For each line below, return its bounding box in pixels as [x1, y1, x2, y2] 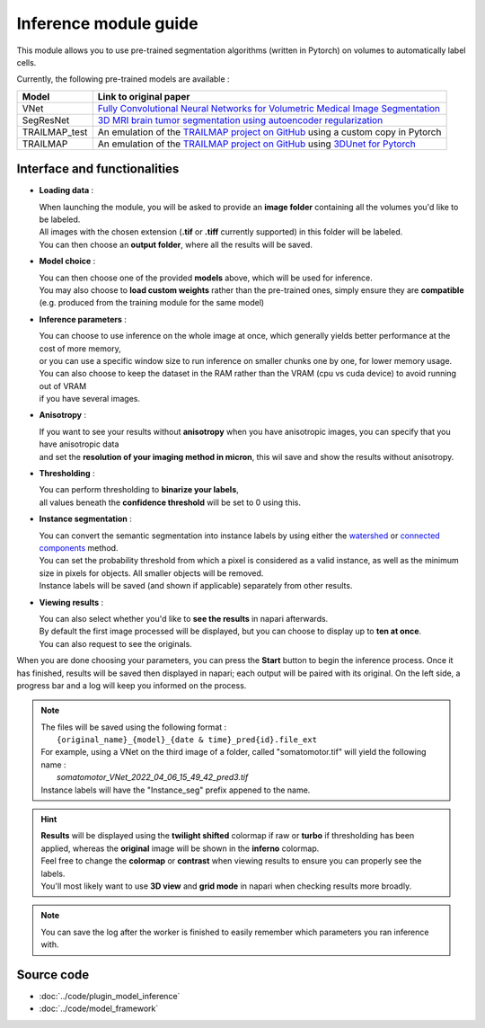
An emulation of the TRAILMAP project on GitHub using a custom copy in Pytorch [97, 126, 442, 138]
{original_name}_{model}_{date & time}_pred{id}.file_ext [57, 735, 318, 745]
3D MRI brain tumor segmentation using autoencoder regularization [97, 113, 384, 126]
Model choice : [39, 256, 96, 267]
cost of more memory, [39, 342, 121, 354]
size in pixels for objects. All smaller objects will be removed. [39, 567, 264, 579]
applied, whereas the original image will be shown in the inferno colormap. [40, 843, 320, 854]
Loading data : [39, 185, 94, 196]
